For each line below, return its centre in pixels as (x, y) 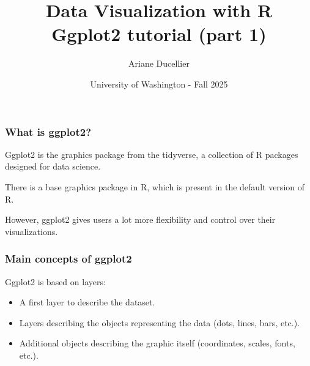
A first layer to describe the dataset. (87, 302)
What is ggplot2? (48, 131)
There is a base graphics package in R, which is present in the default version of (155, 186)
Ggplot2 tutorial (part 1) (159, 34)
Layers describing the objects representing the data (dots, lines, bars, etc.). (160, 322)
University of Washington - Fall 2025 (159, 84)
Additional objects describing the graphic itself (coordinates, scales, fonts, (157, 343)
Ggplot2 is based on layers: (55, 281)
